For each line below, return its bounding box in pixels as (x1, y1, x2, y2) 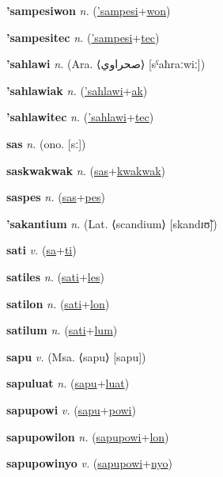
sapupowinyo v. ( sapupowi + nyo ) (6, 455, 172, 471)
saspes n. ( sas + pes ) (6, 189, 105, 205)
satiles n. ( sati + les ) (6, 268, 104, 284)
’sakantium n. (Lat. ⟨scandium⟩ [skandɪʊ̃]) (6, 215, 217, 231)
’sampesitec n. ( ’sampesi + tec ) (6, 29, 160, 45)
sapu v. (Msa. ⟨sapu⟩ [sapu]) (6, 348, 146, 364)
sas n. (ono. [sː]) (6, 135, 86, 151)
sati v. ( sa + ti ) (6, 242, 77, 258)
